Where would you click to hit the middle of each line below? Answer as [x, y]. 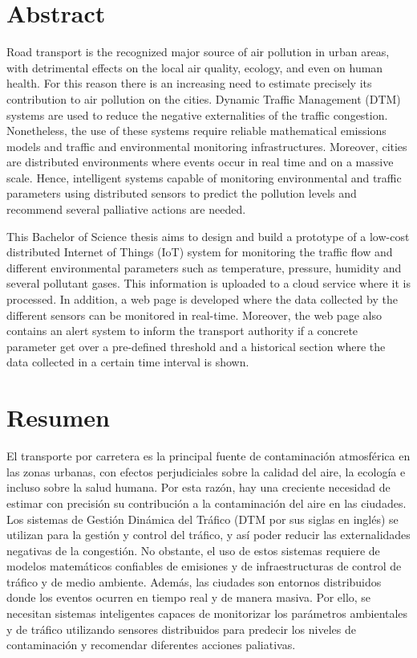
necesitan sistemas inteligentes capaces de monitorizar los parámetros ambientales [207, 613]
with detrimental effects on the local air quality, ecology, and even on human [195, 67]
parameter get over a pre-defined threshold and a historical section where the [196, 346]
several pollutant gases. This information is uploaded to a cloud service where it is [208, 283]
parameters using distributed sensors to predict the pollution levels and [182, 193]
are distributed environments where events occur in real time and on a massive [200, 162]
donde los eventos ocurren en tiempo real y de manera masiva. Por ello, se [189, 597]
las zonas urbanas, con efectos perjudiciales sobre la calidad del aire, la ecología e [206, 471]
